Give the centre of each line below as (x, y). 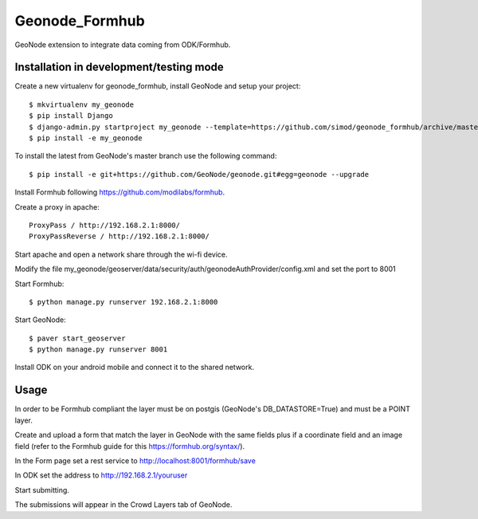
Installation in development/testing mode (119, 67)
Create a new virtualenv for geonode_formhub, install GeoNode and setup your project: (158, 86)
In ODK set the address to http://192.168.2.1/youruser (101, 475)
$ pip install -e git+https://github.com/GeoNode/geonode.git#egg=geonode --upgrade (199, 174)
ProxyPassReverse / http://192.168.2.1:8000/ (119, 236)
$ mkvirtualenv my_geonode (82, 104)
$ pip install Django (71, 116)
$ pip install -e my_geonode (86, 138)
